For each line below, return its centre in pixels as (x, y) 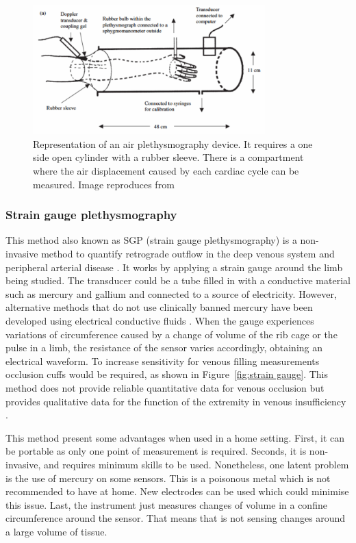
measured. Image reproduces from (104, 184)
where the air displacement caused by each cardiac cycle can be (166, 171)
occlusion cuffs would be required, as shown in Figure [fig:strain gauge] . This (167, 374)
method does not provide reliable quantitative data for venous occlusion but (165, 387)
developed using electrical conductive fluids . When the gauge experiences (160, 320)
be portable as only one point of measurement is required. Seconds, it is (156, 451)
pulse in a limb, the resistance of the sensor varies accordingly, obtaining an (164, 348)
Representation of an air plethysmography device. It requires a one (173, 143)
